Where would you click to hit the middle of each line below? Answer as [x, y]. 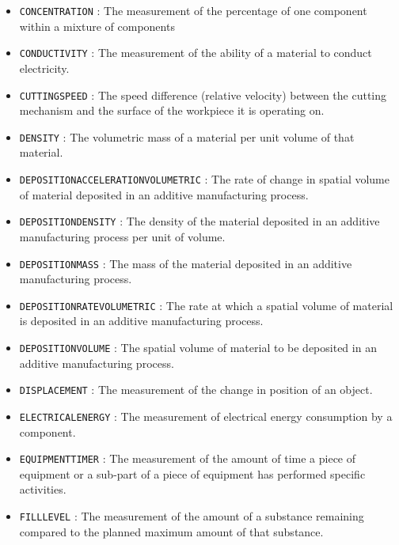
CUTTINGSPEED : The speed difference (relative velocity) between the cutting [203, 95]
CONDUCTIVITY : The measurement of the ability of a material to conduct [196, 53]
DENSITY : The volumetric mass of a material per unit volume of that [187, 136]
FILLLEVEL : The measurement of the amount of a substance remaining [192, 516]
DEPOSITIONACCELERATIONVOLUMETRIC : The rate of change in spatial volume [204, 179]
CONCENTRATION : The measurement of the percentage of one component [193, 10]
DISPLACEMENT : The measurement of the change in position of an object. [196, 390]
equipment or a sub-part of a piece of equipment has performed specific [192, 473]
